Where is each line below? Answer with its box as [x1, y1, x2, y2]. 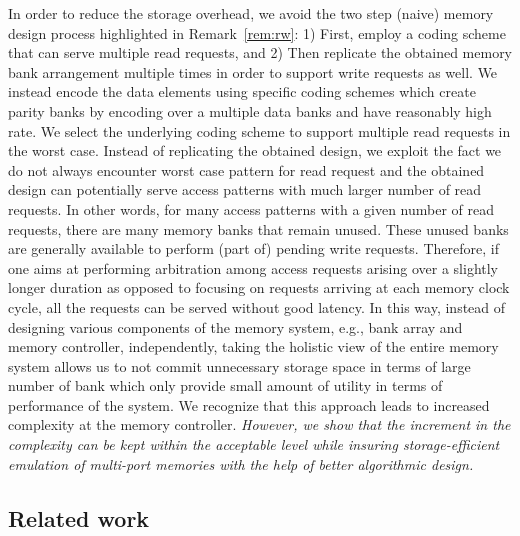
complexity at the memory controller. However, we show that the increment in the [8, 414, 511, 435]
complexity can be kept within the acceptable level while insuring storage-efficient [8, 434, 500, 455]
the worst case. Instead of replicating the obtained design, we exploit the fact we [8, 140, 502, 161]
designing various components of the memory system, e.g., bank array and [8, 316, 463, 337]
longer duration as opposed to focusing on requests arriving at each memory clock [8, 277, 510, 298]
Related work [8, 502, 150, 533]
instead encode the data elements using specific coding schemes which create [8, 81, 476, 102]
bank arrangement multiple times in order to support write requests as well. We [8, 61, 498, 82]
